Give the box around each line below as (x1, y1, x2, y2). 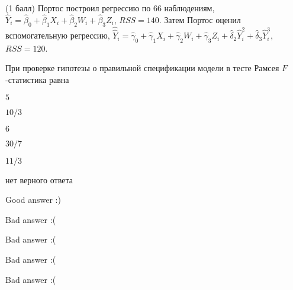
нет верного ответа (5, 173, 73, 186)
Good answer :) (5, 193, 61, 206)
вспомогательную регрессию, (5, 29, 110, 42)
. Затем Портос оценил (159, 13, 241, 26)
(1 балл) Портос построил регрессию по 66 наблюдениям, (5, 2, 215, 14)
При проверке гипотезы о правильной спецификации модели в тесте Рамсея (5, 62, 279, 74)
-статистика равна (5, 74, 69, 86)
